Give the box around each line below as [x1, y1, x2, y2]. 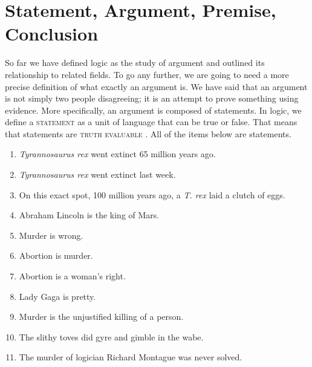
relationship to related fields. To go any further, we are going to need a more [5, 68, 289, 80]
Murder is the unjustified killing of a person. [19, 310, 184, 323]
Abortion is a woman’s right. [19, 270, 126, 282]
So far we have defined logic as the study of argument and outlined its [5, 56, 265, 69]
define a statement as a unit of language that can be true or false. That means [5, 115, 297, 128]
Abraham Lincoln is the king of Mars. [19, 209, 160, 221]
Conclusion [5, 21, 99, 46]
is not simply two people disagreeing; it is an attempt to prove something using [5, 92, 299, 105]
